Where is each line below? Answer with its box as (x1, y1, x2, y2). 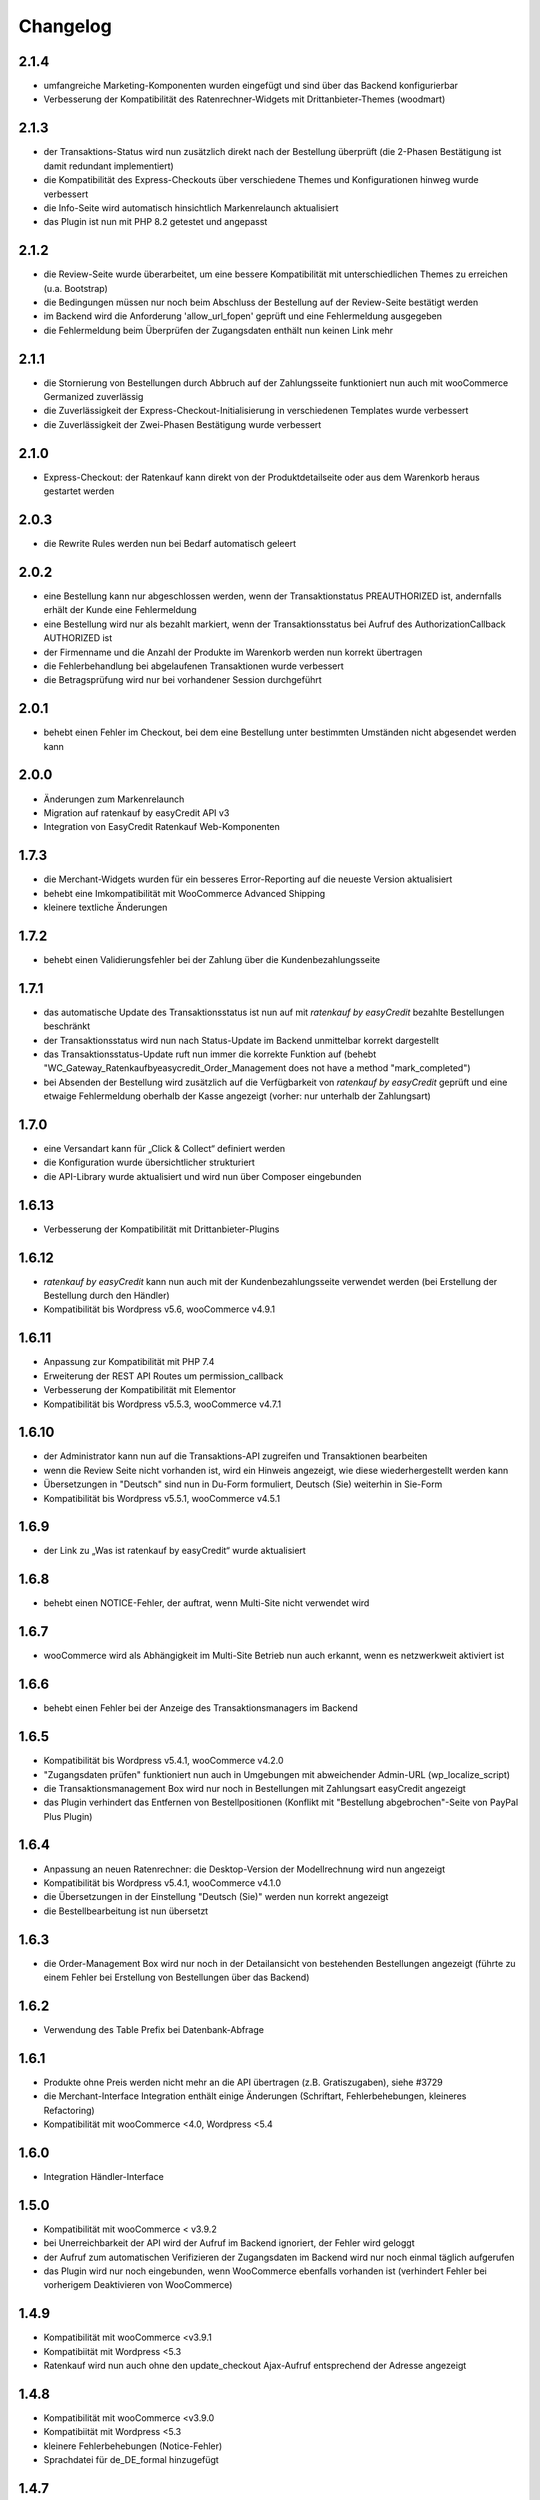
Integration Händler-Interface (43, 2170, 164, 2182)
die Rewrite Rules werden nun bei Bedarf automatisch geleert (43, 538, 297, 550)
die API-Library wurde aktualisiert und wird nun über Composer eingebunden (43, 1170, 362, 1182)
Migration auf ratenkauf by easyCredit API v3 (43, 806, 230, 819)
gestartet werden (43, 485, 115, 497)
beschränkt (43, 1020, 91, 1032)
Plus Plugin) (43, 1810, 93, 1822)
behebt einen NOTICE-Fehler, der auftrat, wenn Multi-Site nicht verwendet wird (43, 1597, 370, 1609)
